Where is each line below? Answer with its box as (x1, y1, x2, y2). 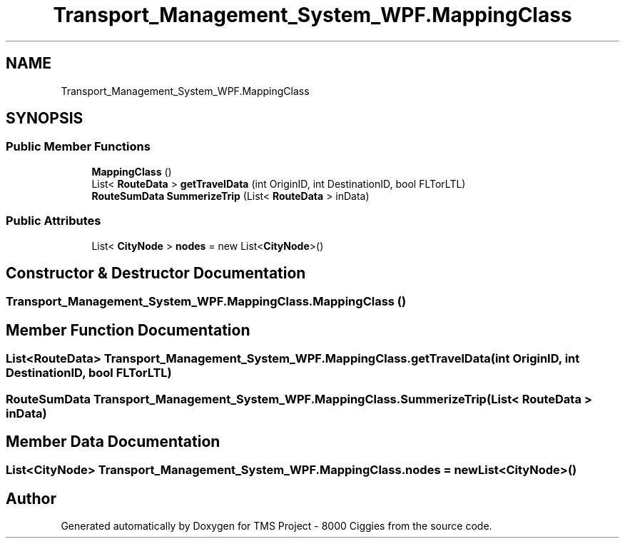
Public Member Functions (6, 139, 151, 154)
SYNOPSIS (6, 109, 83, 128)
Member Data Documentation (6, 433, 220, 451)
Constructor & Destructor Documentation (6, 263, 306, 282)
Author (6, 489, 56, 508)
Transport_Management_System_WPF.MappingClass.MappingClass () (6, 294, 407, 309)
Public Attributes (6, 213, 101, 228)
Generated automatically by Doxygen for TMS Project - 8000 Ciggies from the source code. (61, 520, 492, 533)
